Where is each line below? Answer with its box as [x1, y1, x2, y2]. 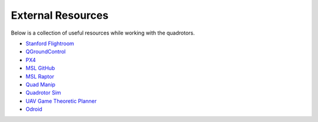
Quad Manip [25, 81, 56, 88]
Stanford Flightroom [25, 40, 75, 47]
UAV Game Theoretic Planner [25, 97, 97, 104]
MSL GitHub [25, 65, 55, 72]
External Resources [11, 9, 109, 22]
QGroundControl [25, 48, 66, 55]
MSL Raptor [25, 73, 54, 80]
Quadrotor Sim [25, 89, 61, 96]
